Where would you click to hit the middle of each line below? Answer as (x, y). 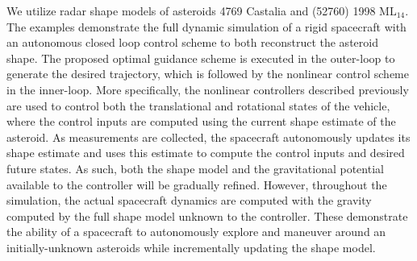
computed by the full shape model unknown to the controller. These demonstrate (207, 215)
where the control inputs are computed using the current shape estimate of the (201, 121)
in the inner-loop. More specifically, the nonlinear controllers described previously (208, 89)
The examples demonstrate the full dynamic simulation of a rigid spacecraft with (206, 26)
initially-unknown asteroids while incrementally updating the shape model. (191, 247)
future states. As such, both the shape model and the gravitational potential (195, 168)
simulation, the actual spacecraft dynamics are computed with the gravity (189, 200)
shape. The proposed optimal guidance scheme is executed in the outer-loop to (201, 58)
